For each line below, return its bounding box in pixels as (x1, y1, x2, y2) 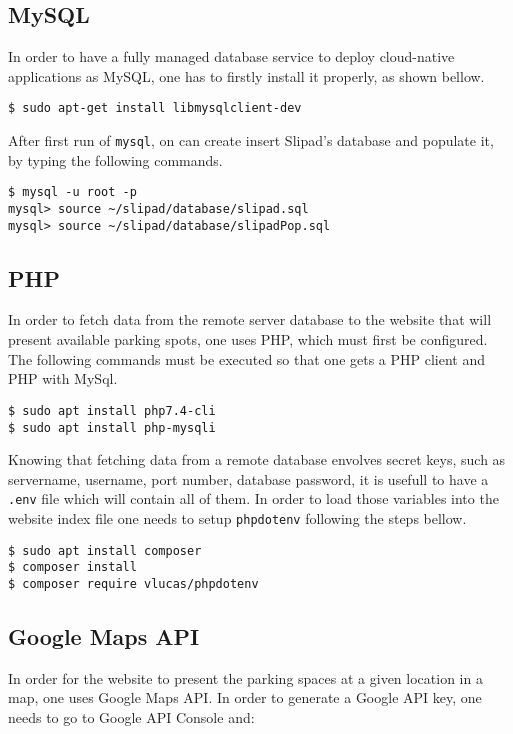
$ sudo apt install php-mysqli (8, 420, 216, 435)
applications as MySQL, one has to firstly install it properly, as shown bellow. (8, 65, 485, 86)
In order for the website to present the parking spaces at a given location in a (8, 667, 483, 688)
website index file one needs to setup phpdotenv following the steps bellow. (8, 508, 467, 528)
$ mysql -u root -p (8, 185, 137, 200)
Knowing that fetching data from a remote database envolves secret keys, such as (8, 449, 506, 470)
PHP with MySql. (8, 368, 118, 389)
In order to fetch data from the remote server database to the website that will (8, 309, 492, 330)
